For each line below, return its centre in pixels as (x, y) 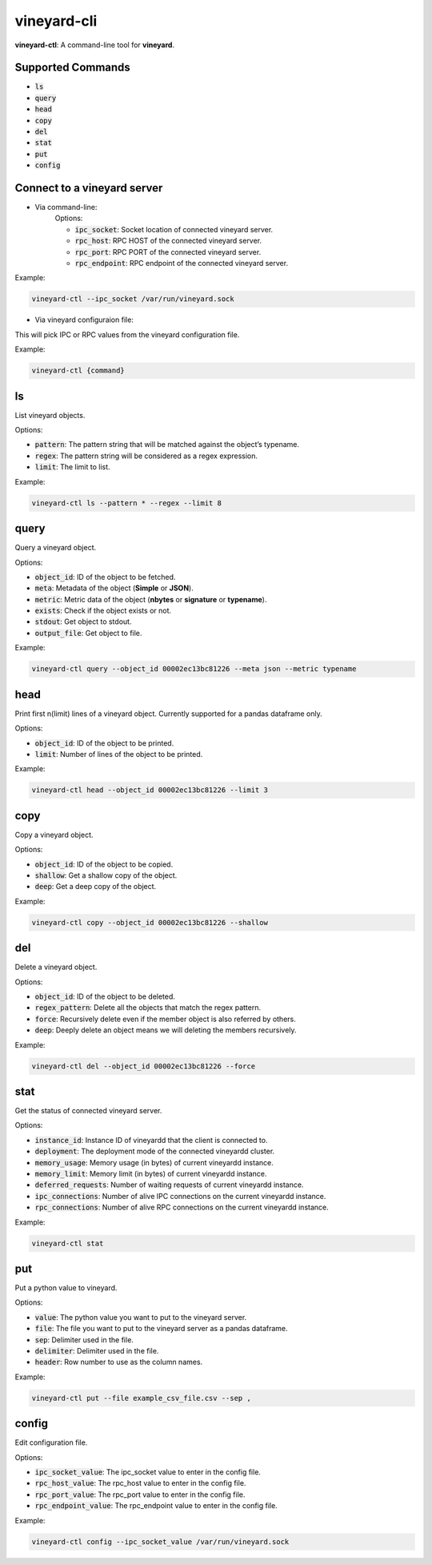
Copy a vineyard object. (54, 835)
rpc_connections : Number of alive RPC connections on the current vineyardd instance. (182, 1207)
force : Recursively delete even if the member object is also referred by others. (165, 1019)
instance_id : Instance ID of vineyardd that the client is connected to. (151, 1140)
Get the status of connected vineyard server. (88, 1111)
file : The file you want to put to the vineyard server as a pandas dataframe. (161, 1329)
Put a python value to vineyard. (66, 1288)
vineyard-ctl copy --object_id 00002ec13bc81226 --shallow (150, 922)
